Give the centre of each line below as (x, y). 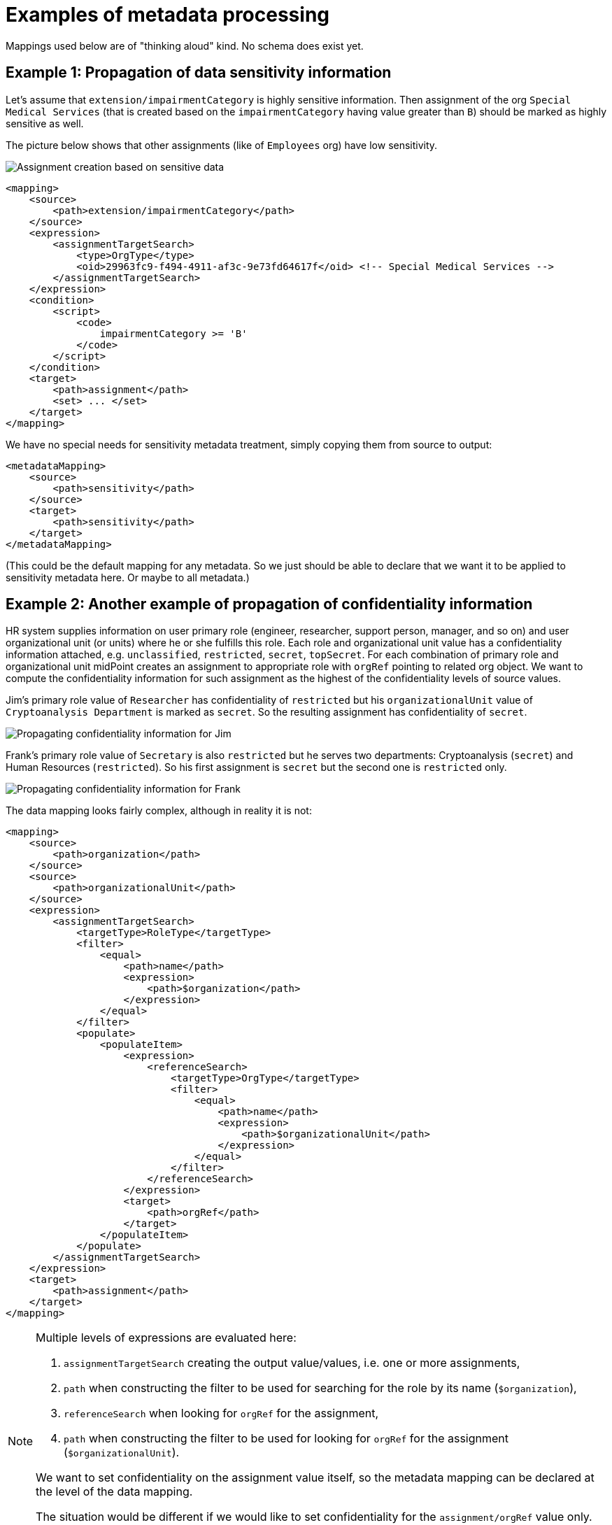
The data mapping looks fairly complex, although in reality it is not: (159, 811)
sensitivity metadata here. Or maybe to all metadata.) (128, 577)
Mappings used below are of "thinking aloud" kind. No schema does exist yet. (185, 45)
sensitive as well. (45, 123)
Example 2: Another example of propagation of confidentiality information (269, 604)
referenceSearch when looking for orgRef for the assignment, (221, 1413)
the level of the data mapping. (114, 1492)
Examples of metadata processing (168, 15)
